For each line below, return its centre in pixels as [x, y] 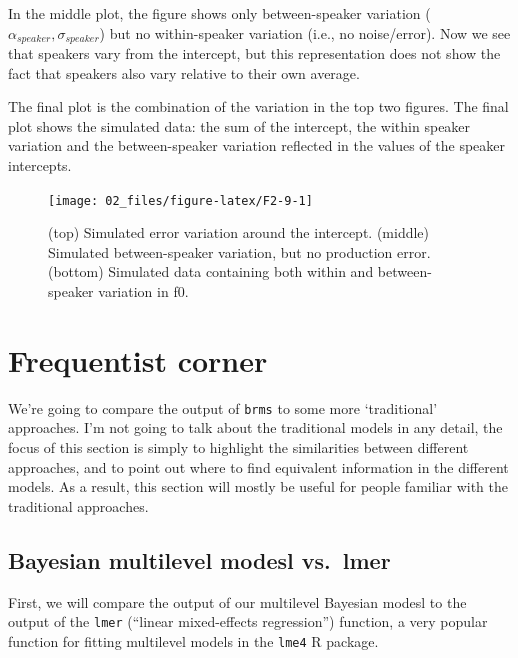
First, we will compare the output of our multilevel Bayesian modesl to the [237, 601]
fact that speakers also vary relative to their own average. [184, 72]
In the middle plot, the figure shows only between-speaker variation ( [219, 13]
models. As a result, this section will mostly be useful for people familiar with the [258, 486]
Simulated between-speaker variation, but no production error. [239, 251]
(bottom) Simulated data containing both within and [211, 271]
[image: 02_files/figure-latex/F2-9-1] [180, 200]
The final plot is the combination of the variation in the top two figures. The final [258, 106]
